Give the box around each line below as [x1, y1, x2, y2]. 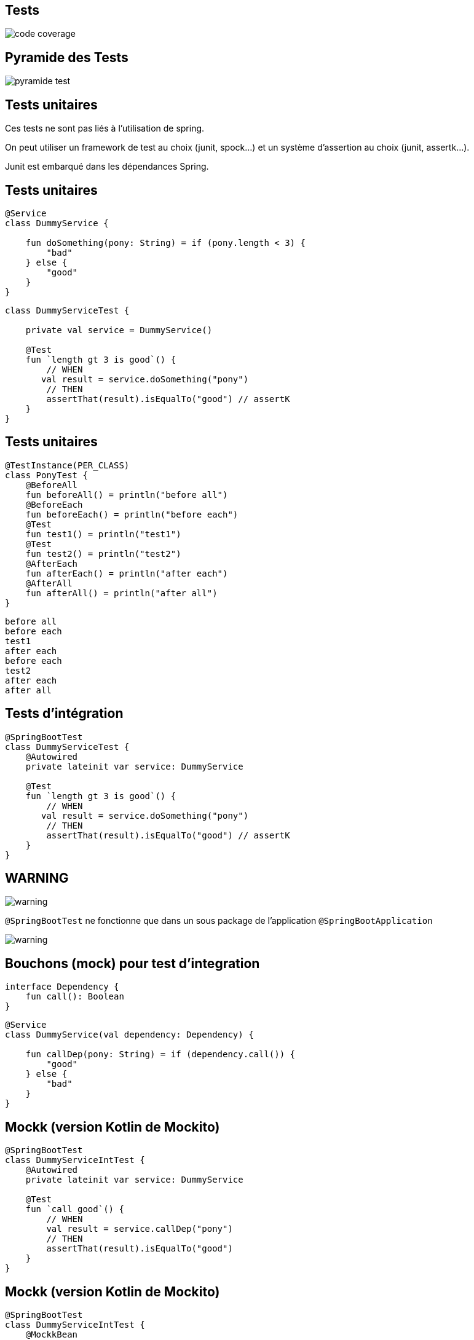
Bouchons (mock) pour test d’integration [5, 955, 260, 971]
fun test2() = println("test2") [25, 548, 181, 559]
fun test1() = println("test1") [25, 529, 181, 539]
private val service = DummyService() [25, 325, 213, 335]
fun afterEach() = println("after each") [25, 568, 228, 578]
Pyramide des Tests [5, 49, 128, 65]
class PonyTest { [5, 470, 88, 480]
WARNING [5, 870, 69, 886]
